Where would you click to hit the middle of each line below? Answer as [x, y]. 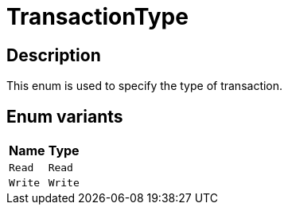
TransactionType [97, 17]
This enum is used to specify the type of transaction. [145, 86]
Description [54, 55]
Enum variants [65, 116]
